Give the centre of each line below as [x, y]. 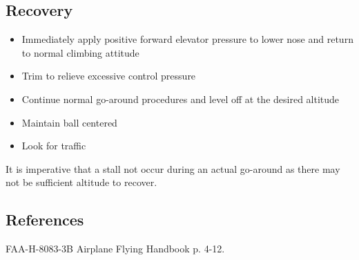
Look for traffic [54, 146]
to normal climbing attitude [80, 52]
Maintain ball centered [69, 122]
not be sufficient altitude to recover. [81, 182]
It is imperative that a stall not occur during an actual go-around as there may [173, 168]
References [45, 220]
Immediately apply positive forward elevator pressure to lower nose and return [187, 39]
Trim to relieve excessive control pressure [109, 76]
